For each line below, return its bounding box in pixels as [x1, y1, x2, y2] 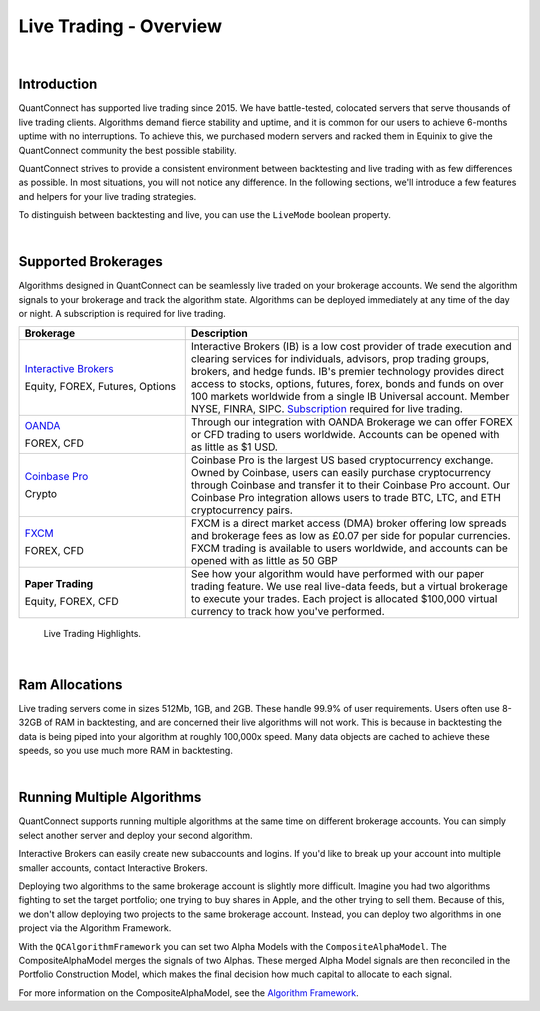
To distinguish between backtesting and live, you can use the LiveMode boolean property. [18, 209, 392, 221]
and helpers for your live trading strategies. [18, 190, 197, 202]
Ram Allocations [18, 676, 123, 693]
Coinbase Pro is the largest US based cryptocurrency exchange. [190, 453, 494, 467]
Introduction [18, 76, 98, 93]
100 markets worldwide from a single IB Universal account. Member [190, 389, 510, 403]
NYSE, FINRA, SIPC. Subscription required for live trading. [190, 401, 464, 415]
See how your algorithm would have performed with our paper [190, 566, 485, 580]
